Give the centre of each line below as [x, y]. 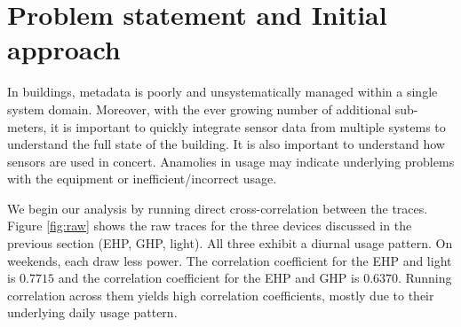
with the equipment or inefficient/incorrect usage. [142, 179]
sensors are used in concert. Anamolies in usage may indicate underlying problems [231, 161]
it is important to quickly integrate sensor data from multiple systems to [248, 126]
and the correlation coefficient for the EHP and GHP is [209, 278]
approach [64, 49]
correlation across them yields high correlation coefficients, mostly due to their [221, 295]
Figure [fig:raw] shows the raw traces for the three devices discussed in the [210, 226]
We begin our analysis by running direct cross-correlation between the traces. [218, 208]
